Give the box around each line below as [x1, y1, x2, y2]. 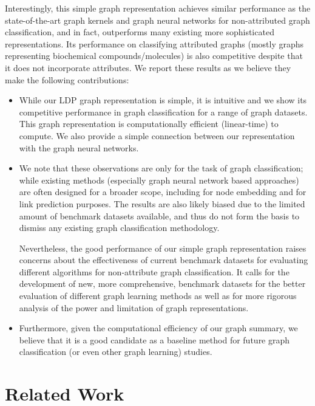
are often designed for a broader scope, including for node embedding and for [19, 185, 307, 198]
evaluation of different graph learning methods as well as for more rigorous [19, 289, 297, 302]
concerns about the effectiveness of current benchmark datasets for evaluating [19, 253, 308, 266]
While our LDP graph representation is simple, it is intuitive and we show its [19, 94, 307, 106]
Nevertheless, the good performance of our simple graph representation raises [19, 241, 307, 254]
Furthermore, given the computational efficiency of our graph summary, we [19, 322, 298, 334]
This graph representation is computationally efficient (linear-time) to [19, 117, 279, 130]
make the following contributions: [5, 73, 129, 86]
